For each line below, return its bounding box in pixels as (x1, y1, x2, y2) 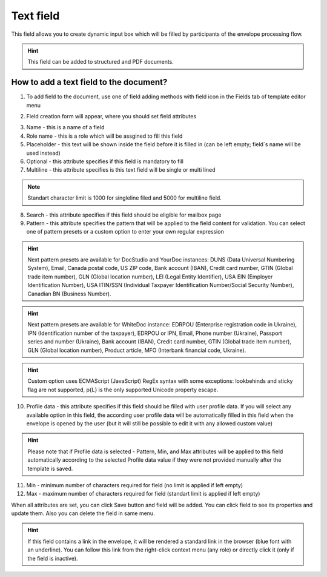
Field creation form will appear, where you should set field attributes (26, 113, 197, 120)
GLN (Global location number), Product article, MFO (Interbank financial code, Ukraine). (27, 346, 246, 354)
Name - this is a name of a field (26, 124, 105, 131)
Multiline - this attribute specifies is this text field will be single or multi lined (26, 166, 216, 174)
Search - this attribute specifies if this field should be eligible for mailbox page (26, 211, 222, 218)
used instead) (26, 149, 61, 157)
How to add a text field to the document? (11, 77, 168, 87)
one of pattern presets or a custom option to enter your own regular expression (26, 228, 224, 235)
